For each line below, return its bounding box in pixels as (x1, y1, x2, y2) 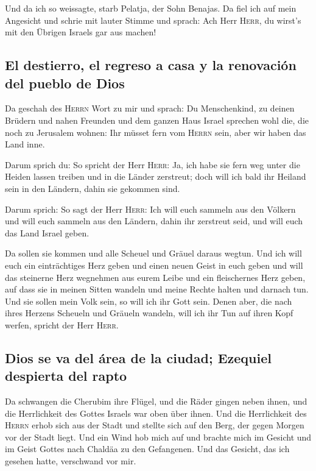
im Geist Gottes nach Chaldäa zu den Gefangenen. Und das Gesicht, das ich (5, 442, 290, 455)
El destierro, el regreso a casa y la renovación (5, 55, 297, 74)
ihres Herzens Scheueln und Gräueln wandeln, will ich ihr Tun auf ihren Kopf (5, 306, 293, 319)
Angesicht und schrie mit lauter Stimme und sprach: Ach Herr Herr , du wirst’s (5, 13, 301, 26)
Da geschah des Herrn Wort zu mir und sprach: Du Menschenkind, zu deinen (5, 102, 295, 115)
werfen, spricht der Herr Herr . (5, 318, 119, 331)
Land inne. (5, 138, 45, 151)
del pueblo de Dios (5, 73, 125, 92)
